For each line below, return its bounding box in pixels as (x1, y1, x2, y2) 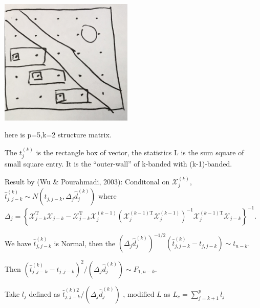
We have (5, 238, 31, 248)
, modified (123, 288, 155, 299)
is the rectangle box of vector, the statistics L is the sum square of (36, 147, 244, 157)
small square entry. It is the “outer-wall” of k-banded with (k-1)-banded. (5, 158, 232, 169)
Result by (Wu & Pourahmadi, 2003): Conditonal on (5, 176, 170, 186)
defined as (29, 288, 60, 299)
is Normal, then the (54, 238, 116, 248)
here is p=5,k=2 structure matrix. (5, 129, 112, 140)
